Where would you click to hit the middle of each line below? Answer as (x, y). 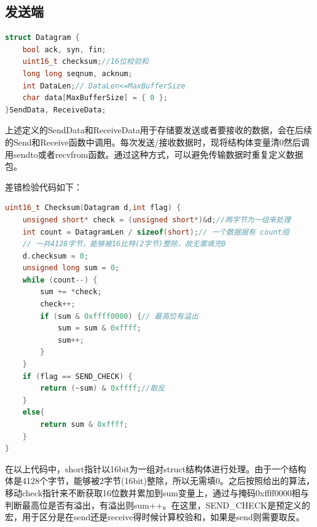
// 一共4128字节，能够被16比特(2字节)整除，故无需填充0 (124, 244)
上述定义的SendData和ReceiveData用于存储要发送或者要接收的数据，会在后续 (158, 130)
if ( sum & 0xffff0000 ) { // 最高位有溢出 (119, 316)
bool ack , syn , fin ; (64, 49)
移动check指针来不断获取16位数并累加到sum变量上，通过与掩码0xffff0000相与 (157, 492)
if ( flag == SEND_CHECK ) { (77, 376)
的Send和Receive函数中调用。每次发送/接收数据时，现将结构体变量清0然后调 (157, 142)
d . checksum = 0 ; (56, 256)
